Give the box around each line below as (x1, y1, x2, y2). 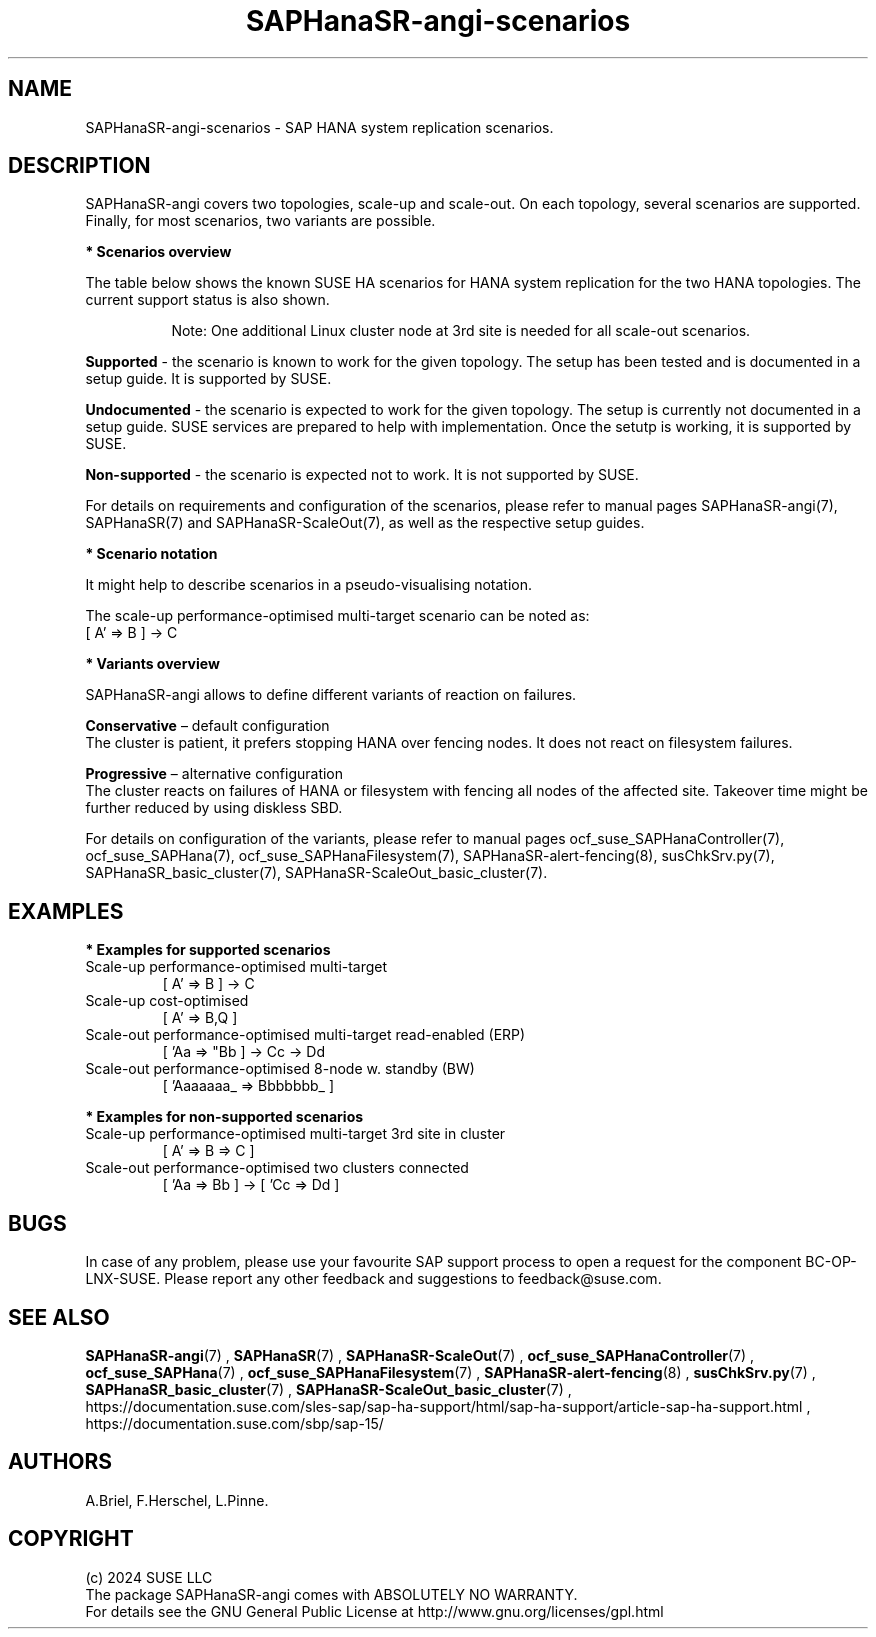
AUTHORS (8, 1449, 113, 1475)
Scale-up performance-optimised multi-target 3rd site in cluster (85, 1125, 506, 1143)
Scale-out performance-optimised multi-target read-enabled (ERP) (85, 1026, 526, 1044)
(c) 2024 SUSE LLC (85, 1568, 213, 1586)
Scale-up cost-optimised (85, 992, 249, 1010)
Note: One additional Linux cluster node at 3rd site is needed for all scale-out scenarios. (171, 322, 751, 340)
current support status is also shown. (85, 291, 330, 309)
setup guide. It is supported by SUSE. (85, 370, 332, 388)
